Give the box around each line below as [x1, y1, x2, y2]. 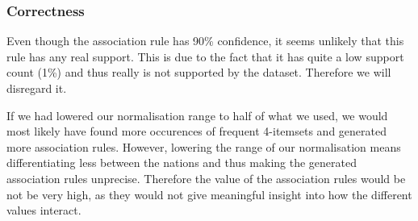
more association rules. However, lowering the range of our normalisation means [6, 138, 401, 155]
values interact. [6, 202, 82, 219]
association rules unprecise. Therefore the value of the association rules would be [6, 169, 406, 186]
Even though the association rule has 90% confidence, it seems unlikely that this [6, 32, 404, 49]
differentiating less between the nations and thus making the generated [6, 154, 357, 171]
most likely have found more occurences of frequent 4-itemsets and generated [6, 123, 387, 140]
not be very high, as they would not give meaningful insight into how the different [6, 186, 412, 202]
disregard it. [6, 80, 67, 96]
